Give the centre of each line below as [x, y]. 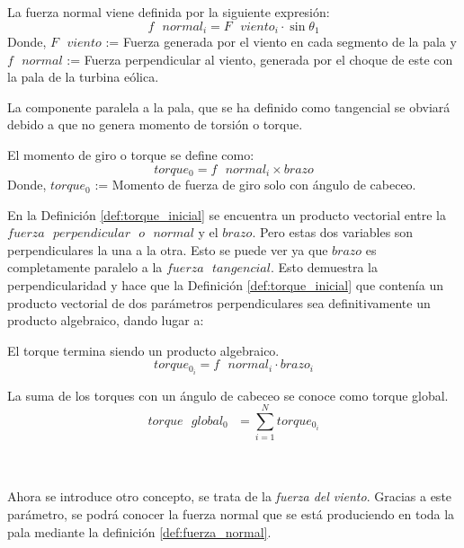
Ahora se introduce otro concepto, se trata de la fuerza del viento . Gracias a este [230, 496]
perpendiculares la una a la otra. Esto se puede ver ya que [168, 249]
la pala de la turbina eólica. [83, 77]
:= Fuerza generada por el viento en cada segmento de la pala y [281, 42]
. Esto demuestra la [324, 267]
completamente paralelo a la [85, 267]
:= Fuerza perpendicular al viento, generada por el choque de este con [260, 59]
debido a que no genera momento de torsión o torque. [155, 124]
